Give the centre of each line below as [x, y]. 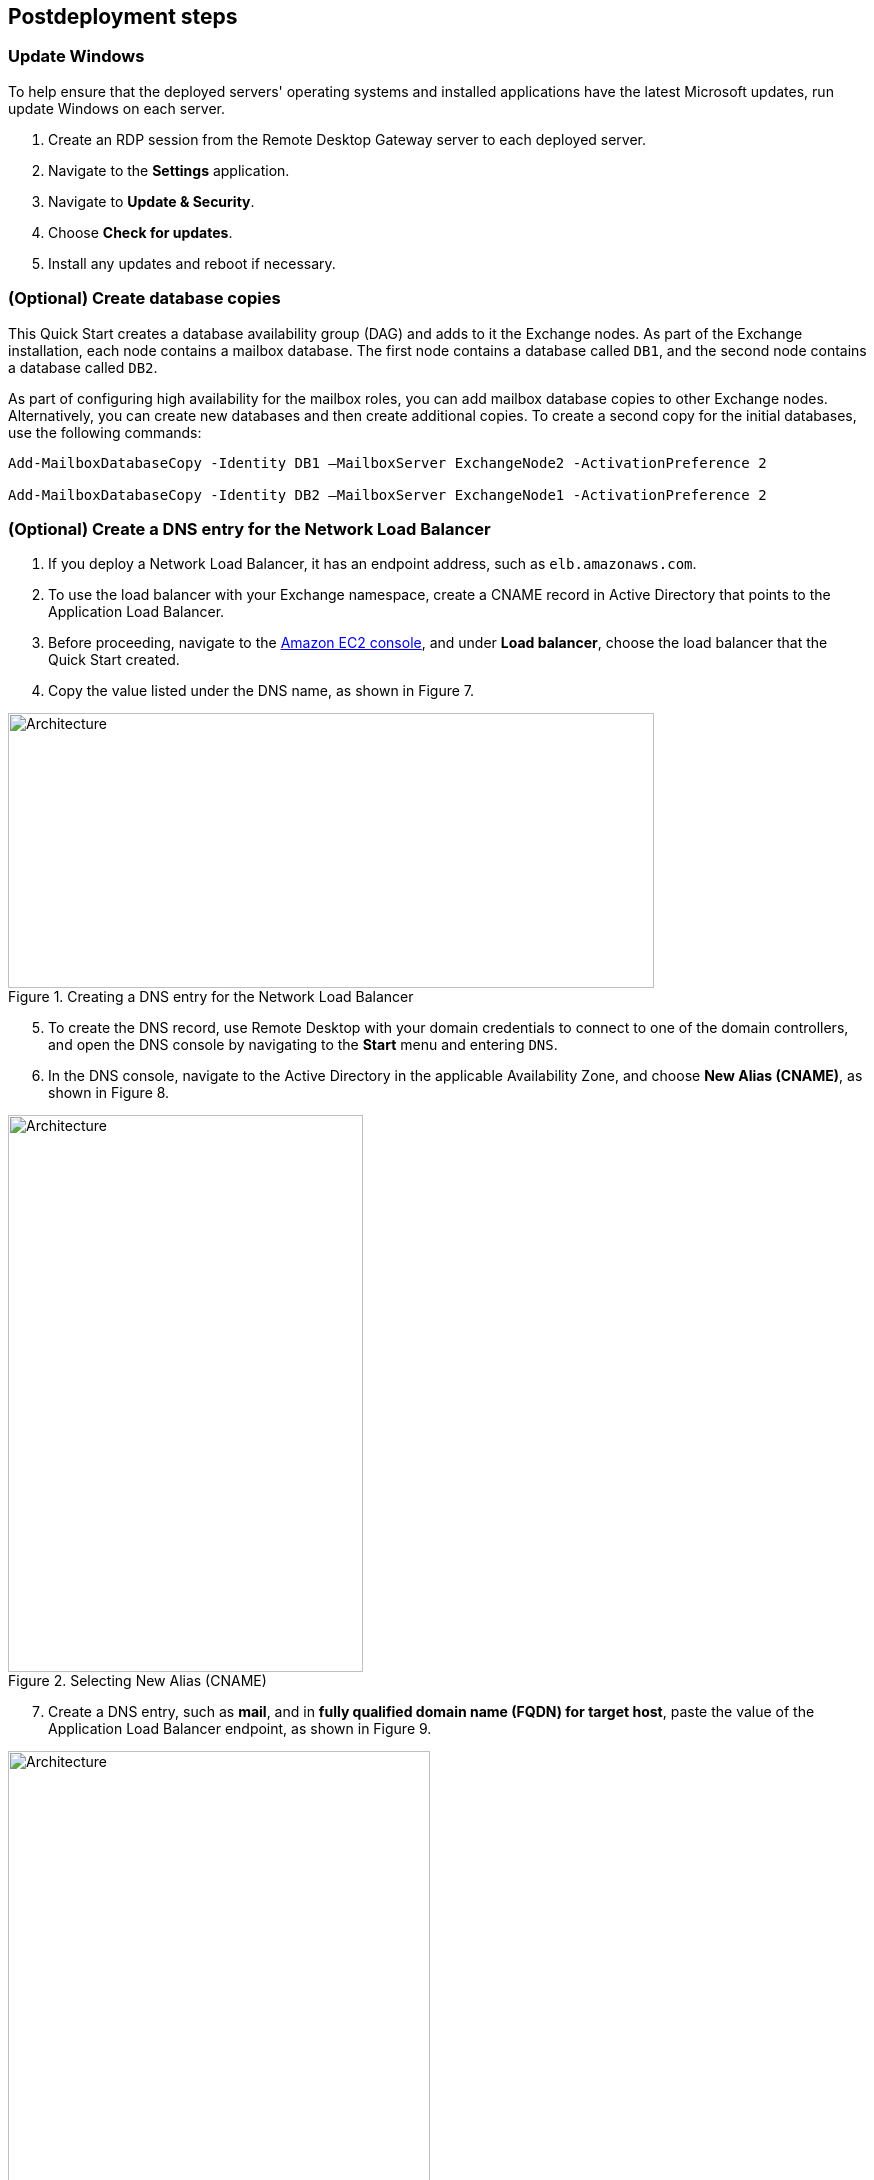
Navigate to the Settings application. [169, 170]
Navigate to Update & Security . [151, 201]
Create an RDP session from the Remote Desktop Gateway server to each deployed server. [347, 139]
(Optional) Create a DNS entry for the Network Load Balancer [249, 528]
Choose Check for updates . [140, 232]
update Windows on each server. [116, 108]
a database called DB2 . [83, 367]
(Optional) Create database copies [144, 298]
